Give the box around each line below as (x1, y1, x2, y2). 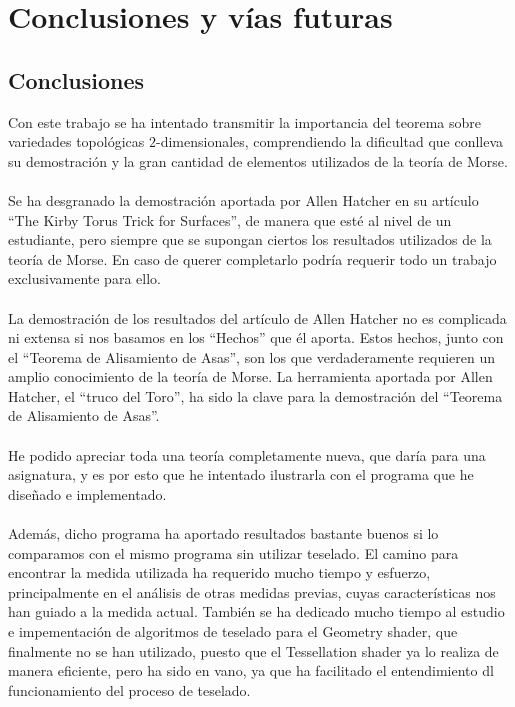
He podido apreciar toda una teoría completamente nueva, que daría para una (8, 444, 486, 465)
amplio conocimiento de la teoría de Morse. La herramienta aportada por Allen (8, 366, 493, 387)
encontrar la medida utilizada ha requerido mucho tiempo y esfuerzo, (8, 562, 431, 583)
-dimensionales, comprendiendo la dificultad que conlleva (155, 131, 504, 152)
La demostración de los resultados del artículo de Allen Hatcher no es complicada (8, 307, 507, 328)
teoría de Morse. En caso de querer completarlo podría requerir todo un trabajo (8, 248, 497, 269)
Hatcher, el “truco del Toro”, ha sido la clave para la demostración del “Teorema (8, 385, 503, 406)
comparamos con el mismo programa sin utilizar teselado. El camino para (8, 542, 459, 563)
